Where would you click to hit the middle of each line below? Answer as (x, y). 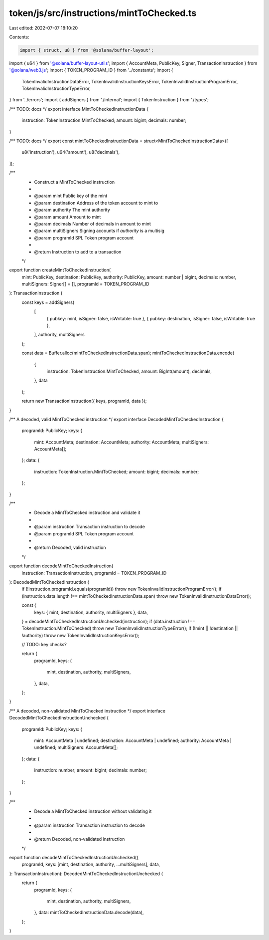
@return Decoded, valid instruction (70, 548)
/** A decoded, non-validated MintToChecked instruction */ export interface (87, 710)
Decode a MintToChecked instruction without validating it (93, 811)
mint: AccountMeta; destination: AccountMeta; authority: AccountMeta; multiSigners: (122, 442)
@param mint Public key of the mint (71, 196)
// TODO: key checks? (44, 645)
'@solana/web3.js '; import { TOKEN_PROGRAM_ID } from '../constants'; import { (91, 70)
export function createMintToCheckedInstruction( (60, 270)
